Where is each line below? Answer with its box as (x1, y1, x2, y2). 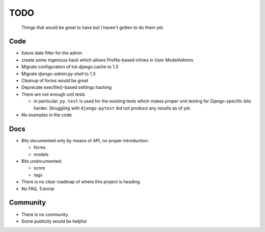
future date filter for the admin (21, 50, 83, 56)
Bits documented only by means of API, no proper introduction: (21, 137, 149, 143)
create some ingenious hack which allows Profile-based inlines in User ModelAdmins (21, 57, 193, 63)
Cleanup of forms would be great (21, 77, 88, 83)
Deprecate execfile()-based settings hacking (21, 84, 112, 90)
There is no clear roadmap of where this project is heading (21, 179, 140, 185)
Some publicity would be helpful (21, 218, 87, 224)
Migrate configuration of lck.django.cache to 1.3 (21, 64, 118, 70)
